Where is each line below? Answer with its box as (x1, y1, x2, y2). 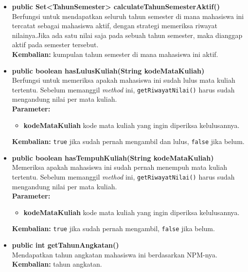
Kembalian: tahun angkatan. (12, 259, 102, 269)
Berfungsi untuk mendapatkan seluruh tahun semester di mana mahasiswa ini (12, 11, 244, 21)
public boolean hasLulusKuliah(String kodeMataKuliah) (12, 65, 205, 75)
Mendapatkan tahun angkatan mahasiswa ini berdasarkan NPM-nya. (12, 249, 217, 259)
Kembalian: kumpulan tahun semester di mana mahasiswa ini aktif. (12, 49, 218, 59)
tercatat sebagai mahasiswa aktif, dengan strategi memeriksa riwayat (12, 20, 217, 31)
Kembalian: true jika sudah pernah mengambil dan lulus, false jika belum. (12, 136, 245, 146)
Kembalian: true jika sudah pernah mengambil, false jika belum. (12, 223, 215, 234)
